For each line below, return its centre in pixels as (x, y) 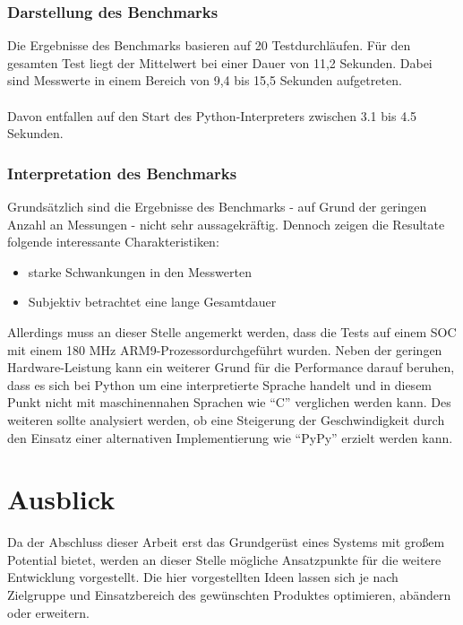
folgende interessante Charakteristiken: (113, 242)
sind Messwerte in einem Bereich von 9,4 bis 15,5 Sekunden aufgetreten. (205, 80)
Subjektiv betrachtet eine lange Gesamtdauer (152, 302)
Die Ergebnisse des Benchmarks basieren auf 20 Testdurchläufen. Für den (209, 45)
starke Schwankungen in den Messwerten (140, 271)
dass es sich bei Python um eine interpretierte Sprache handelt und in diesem (220, 384)
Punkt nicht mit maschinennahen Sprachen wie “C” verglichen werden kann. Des (229, 402)
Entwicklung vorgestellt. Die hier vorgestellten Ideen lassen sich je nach (203, 577)
